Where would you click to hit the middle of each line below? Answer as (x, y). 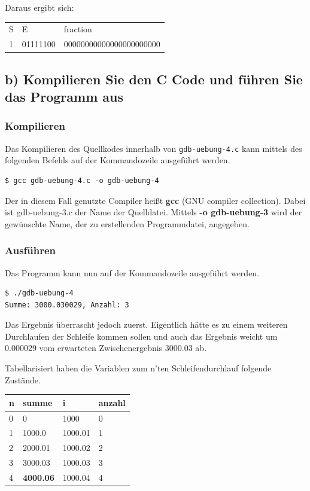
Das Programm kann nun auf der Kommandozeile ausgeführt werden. (132, 272)
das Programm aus (64, 97)
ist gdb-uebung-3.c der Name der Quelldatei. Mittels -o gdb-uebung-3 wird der (154, 212)
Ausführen (31, 250)
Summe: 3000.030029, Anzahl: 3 (67, 305)
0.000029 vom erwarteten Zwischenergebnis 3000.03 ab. (106, 348)
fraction (78, 29)
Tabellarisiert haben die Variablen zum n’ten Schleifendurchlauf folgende (138, 368)
